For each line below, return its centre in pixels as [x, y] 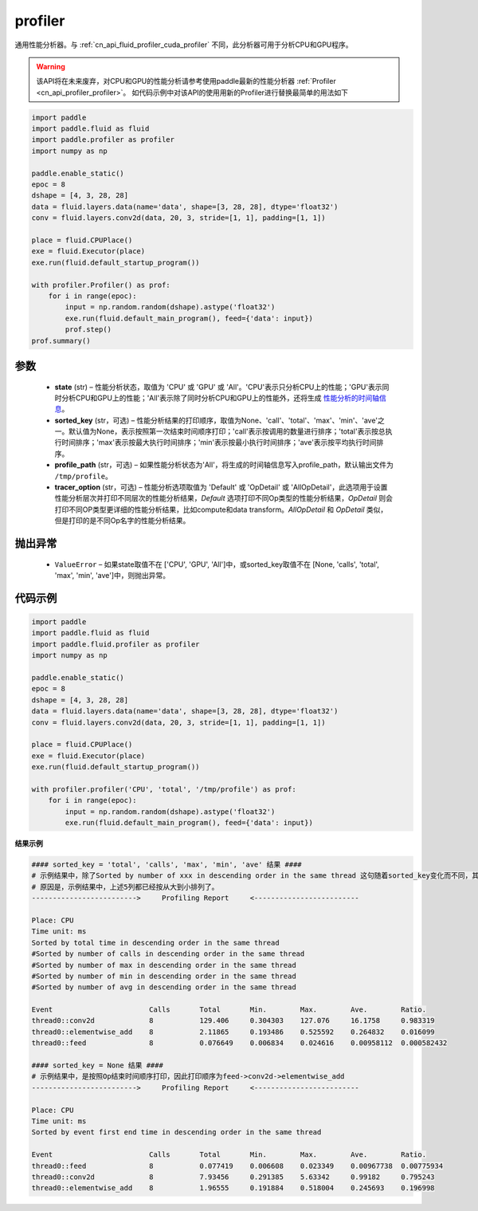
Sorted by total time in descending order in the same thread [155, 942]
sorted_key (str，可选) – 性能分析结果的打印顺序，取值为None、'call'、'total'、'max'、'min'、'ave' [216, 420]
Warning [51, 66]
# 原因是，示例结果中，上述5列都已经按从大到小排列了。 [125, 887]
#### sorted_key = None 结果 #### [97, 1066]
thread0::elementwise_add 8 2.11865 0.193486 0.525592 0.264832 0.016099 [233, 1032]
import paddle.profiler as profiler [103, 140]
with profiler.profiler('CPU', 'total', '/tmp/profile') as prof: [164, 789]
